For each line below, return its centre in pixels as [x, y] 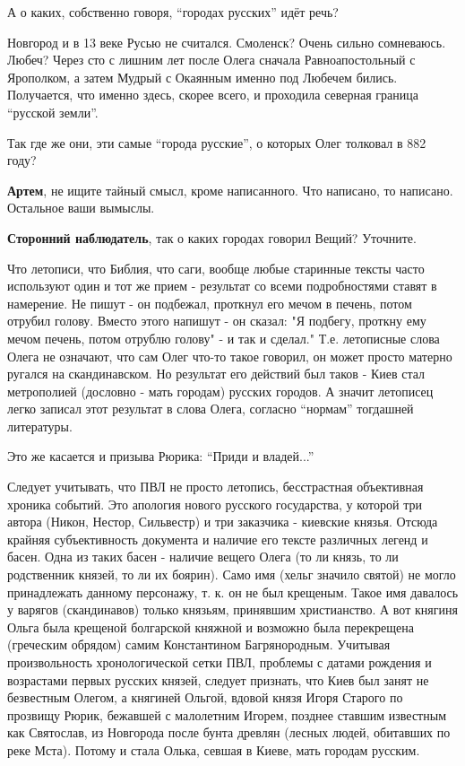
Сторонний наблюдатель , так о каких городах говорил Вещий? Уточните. [212, 237]
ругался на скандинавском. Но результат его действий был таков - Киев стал [216, 374]
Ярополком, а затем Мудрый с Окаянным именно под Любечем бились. [202, 77]
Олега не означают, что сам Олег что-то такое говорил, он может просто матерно [230, 356]
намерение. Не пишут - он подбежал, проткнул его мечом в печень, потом [210, 303]
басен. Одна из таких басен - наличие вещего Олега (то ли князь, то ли [203, 557]
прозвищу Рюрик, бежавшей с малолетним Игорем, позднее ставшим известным [227, 714]
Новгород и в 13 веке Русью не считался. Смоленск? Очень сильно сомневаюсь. [227, 42]
